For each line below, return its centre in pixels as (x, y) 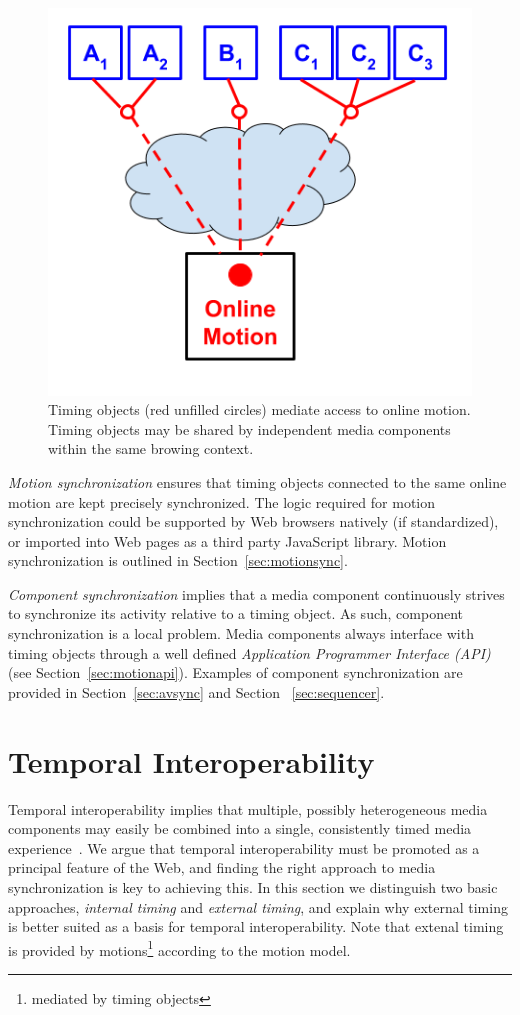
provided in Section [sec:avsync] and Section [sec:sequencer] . (196, 691)
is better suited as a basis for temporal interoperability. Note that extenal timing (256, 926)
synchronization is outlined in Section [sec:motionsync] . (178, 560)
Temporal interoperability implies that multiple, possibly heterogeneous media (248, 808)
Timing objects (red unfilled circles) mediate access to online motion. (259, 409)
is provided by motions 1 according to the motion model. (179, 948)
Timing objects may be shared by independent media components (249, 428)
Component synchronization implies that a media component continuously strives (256, 593)
